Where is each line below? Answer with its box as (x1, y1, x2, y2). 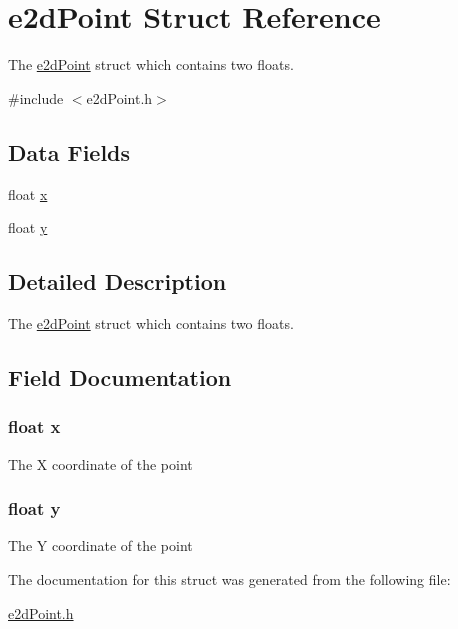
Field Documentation (8, 361, 232, 392)
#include (8, 87, 64, 108)
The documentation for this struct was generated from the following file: (8, 568, 451, 589)
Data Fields (8, 136, 131, 167)
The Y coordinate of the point (8, 535, 193, 556)
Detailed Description (8, 266, 227, 297)
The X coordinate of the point (8, 453, 193, 474)
